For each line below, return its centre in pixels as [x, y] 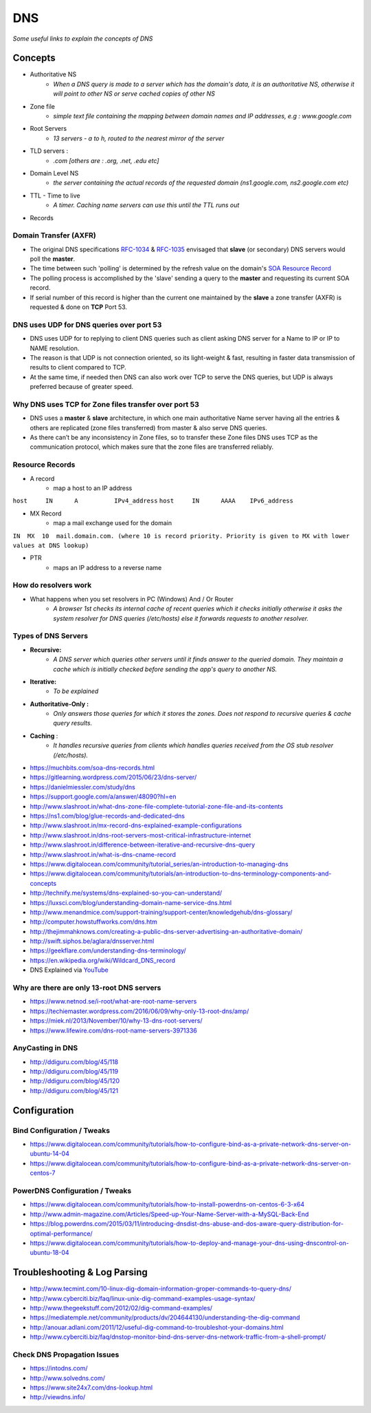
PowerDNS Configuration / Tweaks [72, 1191]
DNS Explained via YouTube [69, 970]
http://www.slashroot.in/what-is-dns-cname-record [103, 854]
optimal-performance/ [61, 1233]
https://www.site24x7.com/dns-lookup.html [91, 1388]
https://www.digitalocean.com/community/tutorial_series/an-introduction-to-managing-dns [159, 864]
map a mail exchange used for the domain [112, 523]
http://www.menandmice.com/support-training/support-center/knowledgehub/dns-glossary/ [161, 912]
